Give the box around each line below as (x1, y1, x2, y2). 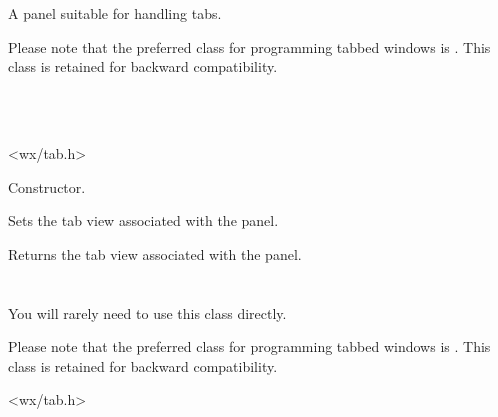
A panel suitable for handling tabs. (8, 3, 222, 23)
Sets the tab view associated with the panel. (8, 210, 279, 231)
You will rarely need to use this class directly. (8, 302, 287, 323)
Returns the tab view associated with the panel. (8, 243, 302, 264)
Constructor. (8, 176, 86, 197)
